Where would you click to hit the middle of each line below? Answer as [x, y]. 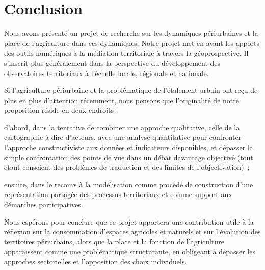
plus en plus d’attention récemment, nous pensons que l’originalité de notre [122, 100]
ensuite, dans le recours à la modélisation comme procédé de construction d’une [129, 184]
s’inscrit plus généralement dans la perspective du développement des [112, 63]
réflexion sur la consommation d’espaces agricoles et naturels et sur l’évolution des [132, 231]
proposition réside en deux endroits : [61, 110]
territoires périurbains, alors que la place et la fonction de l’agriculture [114, 241]
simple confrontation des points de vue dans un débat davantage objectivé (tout [129, 157]
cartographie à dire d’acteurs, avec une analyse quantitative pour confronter [123, 137]
